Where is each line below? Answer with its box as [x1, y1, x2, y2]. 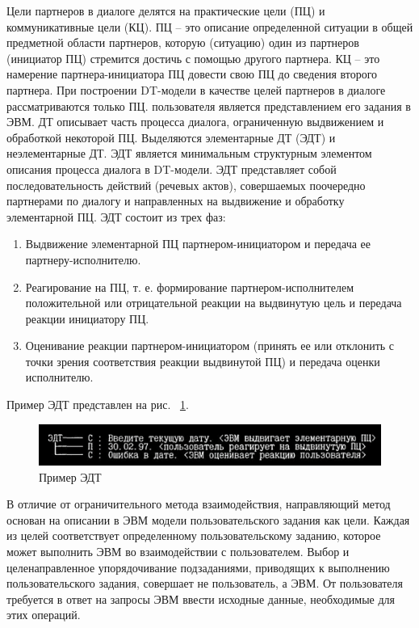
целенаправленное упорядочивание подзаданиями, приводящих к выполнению [6, 558, 390, 575]
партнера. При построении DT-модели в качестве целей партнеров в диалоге [6, 81, 386, 98]
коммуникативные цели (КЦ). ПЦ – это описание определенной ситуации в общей [6, 18, 413, 35]
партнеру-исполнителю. [25, 251, 141, 268]
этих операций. [6, 606, 81, 623]
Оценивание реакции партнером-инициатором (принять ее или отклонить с [25, 337, 395, 354]
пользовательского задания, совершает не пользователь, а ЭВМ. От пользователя [6, 575, 404, 592]
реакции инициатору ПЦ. [25, 310, 149, 327]
